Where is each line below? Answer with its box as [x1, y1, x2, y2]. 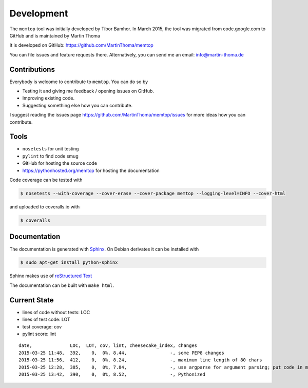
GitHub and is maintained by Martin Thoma [9, 32, 100, 38]
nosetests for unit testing [22, 146, 79, 152]
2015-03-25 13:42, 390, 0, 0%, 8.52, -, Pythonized [18, 371, 205, 377]
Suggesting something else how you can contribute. [22, 102, 133, 108]
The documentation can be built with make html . [9, 282, 114, 288]
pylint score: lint [22, 331, 56, 337]
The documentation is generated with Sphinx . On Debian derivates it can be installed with [9, 246, 199, 252]
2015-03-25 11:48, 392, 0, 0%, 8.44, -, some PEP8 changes [18, 350, 224, 356]
